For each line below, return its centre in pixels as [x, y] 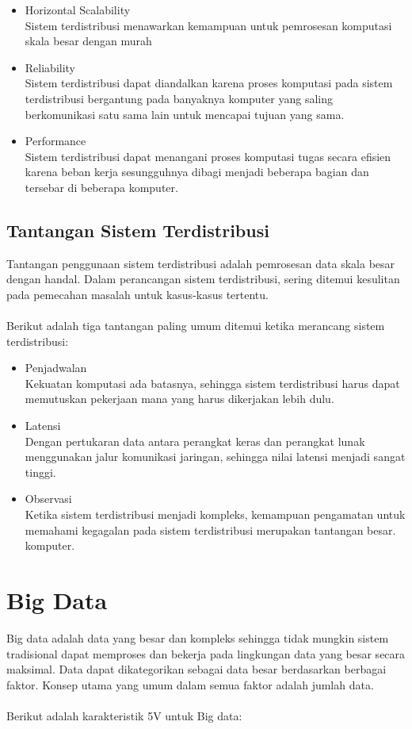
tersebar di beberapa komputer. [101, 187]
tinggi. [40, 472]
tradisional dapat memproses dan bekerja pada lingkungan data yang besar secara [206, 653]
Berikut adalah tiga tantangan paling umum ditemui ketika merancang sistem [196, 326]
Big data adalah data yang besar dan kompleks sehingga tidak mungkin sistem [198, 637]
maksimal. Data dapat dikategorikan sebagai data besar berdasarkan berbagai [196, 669]
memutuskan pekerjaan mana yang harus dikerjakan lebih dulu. [179, 399]
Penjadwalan [56, 368]
